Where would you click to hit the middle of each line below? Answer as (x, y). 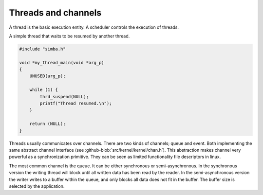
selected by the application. (37, 186)
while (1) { (44, 90)
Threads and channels (55, 13)
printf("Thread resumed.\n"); (76, 104)
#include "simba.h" (42, 49)
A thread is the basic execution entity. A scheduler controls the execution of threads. (94, 27)
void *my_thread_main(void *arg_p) (62, 62)
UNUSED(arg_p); (47, 76)
